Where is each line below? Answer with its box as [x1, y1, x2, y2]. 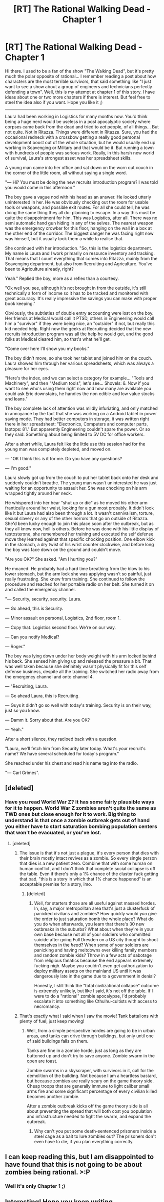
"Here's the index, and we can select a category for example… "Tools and [5, 375, 154, 381]
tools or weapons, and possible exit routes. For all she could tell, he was [5, 204, 150, 210]
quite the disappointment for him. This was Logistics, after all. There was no [5, 215, 158, 221]
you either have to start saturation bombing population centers [5, 823, 158, 830]
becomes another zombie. [26, 1093, 80, 1099]
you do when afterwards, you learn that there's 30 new [34, 921, 145, 927]
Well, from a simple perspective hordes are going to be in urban [26, 1027, 155, 1033]
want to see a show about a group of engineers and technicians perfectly [5, 83, 152, 89]
